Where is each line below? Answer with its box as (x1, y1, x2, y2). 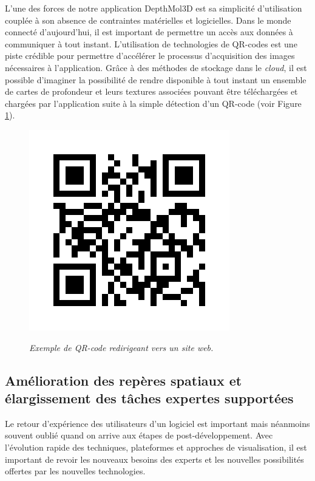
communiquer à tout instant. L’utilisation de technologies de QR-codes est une (5, 37, 297, 50)
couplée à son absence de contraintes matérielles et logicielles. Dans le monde (5, 13, 291, 26)
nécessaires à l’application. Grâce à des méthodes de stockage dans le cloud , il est (5, 61, 307, 73)
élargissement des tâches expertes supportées (5, 388, 294, 407)
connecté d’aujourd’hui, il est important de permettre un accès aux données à (5, 26, 293, 38)
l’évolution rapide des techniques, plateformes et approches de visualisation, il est (5, 440, 307, 453)
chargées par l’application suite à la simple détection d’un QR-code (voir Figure (5, 97, 302, 109)
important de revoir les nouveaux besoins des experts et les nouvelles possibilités (5, 452, 304, 465)
